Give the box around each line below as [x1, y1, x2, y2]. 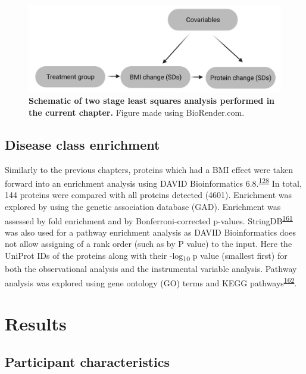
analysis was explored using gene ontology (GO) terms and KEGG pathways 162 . [5, 274, 297, 289]
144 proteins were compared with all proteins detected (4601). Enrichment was [5, 188, 292, 201]
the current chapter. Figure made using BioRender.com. [29, 106, 245, 118]
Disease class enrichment [5, 135, 160, 153]
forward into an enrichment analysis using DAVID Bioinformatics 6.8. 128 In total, [5, 175, 302, 189]
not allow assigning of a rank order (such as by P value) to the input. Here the [5, 237, 292, 250]
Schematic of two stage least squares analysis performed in [29, 94, 275, 107]
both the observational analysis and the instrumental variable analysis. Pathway [5, 262, 297, 275]
